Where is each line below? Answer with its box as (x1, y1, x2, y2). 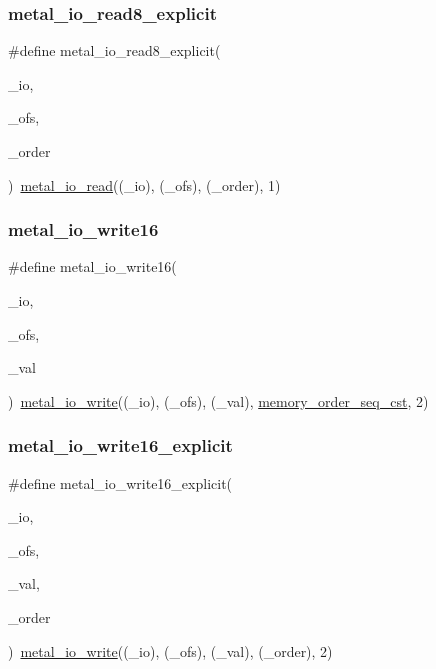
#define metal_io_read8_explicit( (8, 40, 221, 61)
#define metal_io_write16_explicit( (8, 472, 233, 493)
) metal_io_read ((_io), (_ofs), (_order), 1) (8, 174, 281, 195)
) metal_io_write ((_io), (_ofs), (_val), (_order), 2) (8, 640, 333, 661)
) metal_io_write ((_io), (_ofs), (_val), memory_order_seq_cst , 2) (8, 390, 429, 411)
